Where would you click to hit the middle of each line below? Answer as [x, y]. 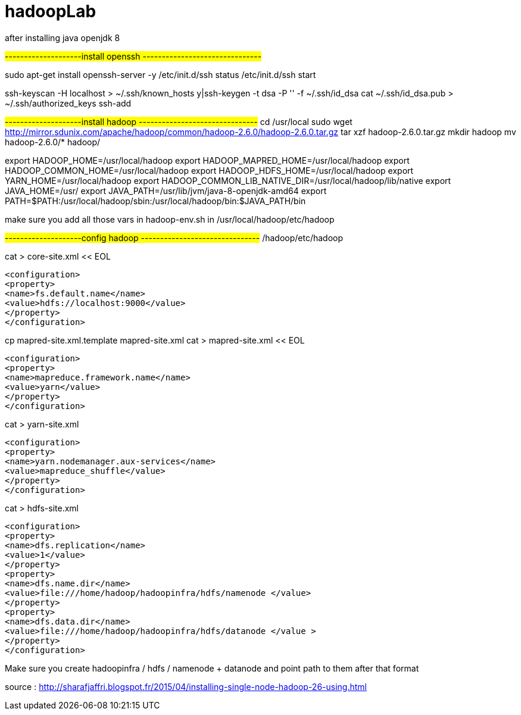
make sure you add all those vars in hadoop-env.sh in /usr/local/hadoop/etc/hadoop [170, 219]
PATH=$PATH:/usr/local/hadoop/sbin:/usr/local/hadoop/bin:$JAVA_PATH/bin [155, 201]
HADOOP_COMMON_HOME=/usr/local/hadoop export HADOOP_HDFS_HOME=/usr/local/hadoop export [209, 170]
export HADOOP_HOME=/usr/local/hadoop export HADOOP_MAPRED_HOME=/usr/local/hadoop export [207, 160]
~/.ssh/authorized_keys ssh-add [68, 103]
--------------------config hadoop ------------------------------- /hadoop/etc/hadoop [174, 238]
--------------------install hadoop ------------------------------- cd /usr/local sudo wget [179, 121]
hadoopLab [51, 11]
